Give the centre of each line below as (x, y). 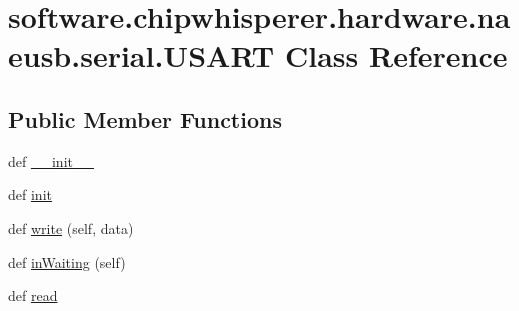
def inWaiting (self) (67, 261)
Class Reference (396, 55)
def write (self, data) (71, 227)
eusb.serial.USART (141, 55)
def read (33, 295)
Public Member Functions (145, 118)
